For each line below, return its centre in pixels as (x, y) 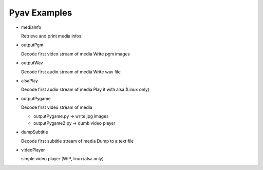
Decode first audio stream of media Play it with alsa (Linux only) (85, 89)
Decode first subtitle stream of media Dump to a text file (77, 141)
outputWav (32, 63)
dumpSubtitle (35, 132)
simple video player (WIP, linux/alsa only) (63, 159)
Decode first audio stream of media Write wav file (71, 72)
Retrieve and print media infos (51, 36)
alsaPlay (30, 81)
